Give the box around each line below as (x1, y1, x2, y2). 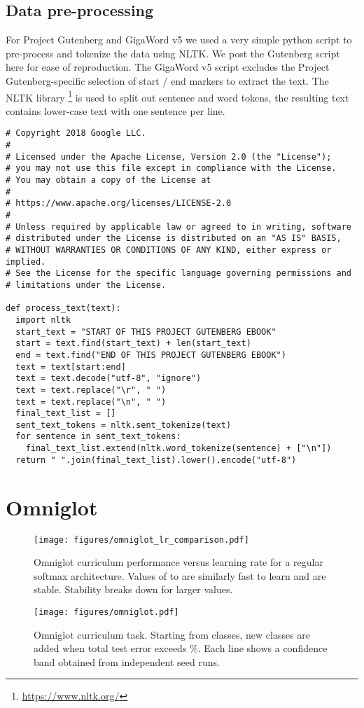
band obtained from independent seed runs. (34, 654, 220, 669)
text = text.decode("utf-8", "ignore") (15, 373, 202, 384)
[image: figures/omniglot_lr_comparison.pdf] (34, 534, 249, 545)
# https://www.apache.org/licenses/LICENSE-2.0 (6, 198, 232, 209)
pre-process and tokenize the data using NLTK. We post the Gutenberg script (6, 46, 340, 60)
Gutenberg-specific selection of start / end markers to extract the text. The (6, 73, 329, 88)
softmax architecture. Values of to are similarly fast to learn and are (34, 568, 326, 583)
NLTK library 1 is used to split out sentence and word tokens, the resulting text (6, 88, 349, 104)
